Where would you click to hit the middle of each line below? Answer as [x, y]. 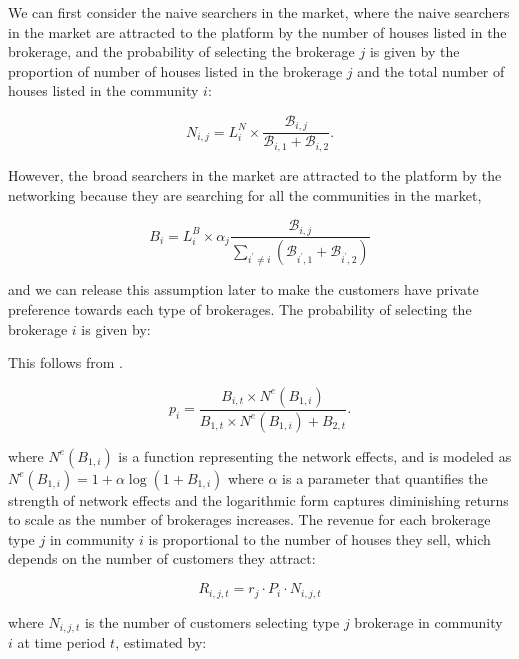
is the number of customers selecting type [212, 621]
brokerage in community [428, 621]
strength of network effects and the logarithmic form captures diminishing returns [258, 499]
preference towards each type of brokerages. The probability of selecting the [240, 309]
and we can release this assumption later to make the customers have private [243, 289]
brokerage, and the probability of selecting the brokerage [181, 51]
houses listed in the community [103, 90]
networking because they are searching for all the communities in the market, [245, 194]
